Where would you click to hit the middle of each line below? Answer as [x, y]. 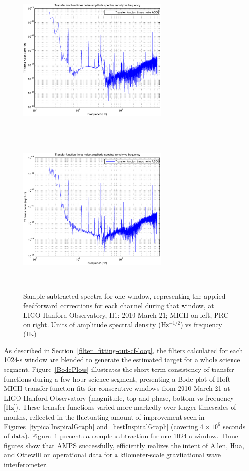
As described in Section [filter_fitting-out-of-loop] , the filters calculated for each [124, 350]
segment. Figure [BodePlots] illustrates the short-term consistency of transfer [119, 369]
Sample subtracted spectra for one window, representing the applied [124, 295]
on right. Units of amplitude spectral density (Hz [96, 324]
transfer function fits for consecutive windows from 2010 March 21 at [127, 388]
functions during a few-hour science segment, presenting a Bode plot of [109, 378]
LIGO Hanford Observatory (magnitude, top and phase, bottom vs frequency [119, 397]
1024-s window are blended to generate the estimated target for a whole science [122, 360]
